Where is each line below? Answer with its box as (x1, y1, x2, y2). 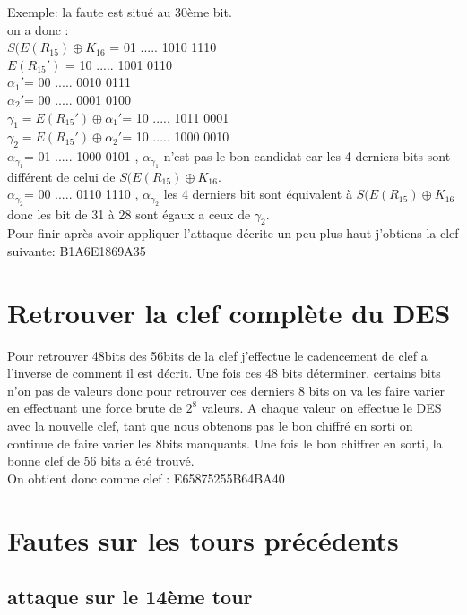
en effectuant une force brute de (7, 398, 182, 417)
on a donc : (7, 20, 69, 38)
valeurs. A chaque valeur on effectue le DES (201, 398, 442, 417)
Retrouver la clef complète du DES (7, 294, 451, 330)
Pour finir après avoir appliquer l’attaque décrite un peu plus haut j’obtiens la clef (7, 224, 459, 243)
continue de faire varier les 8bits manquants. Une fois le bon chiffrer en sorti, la (7, 433, 443, 452)
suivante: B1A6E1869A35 (7, 241, 146, 260)
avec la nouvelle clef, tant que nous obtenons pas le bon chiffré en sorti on (7, 416, 413, 435)
